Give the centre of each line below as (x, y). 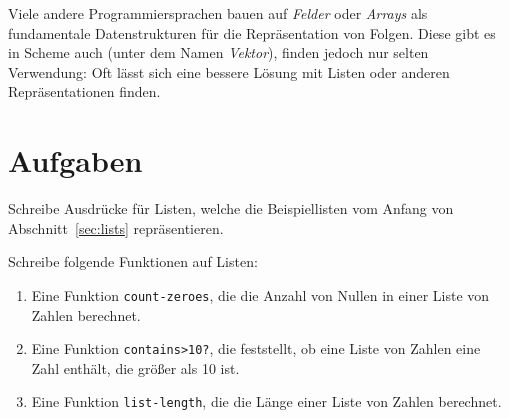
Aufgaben (75, 160)
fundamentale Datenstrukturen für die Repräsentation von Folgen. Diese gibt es (252, 32)
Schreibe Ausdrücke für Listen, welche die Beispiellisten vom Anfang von (231, 208)
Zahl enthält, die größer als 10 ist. (135, 367)
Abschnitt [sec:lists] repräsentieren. (116, 227)
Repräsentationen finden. (84, 91)
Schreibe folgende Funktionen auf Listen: (133, 261)
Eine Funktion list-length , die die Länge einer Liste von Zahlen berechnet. (266, 401)
